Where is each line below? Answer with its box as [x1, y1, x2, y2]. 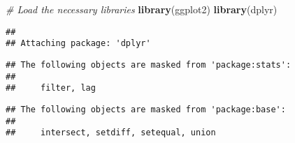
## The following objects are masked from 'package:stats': [6, 59, 292, 70]
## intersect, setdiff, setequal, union [6, 128, 216, 138]
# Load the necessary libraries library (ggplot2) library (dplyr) [6, 2, 278, 16]
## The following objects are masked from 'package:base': [6, 104, 286, 114]
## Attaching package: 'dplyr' [6, 38, 151, 49]
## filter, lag [6, 83, 96, 93]
